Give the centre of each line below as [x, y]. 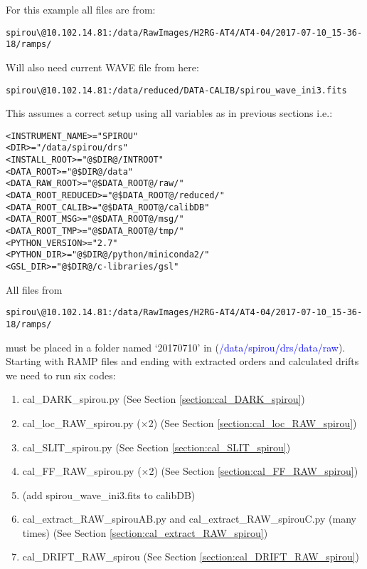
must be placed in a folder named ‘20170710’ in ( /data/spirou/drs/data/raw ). [176, 347]
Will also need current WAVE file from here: [102, 67]
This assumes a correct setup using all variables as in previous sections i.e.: [169, 113]
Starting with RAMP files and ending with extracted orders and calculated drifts [182, 361]
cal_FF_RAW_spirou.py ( [82, 471]
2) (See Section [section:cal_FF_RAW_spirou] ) [254, 471]
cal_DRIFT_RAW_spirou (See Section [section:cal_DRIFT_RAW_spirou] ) [191, 557]
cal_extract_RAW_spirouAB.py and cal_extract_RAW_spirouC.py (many [189, 519]
